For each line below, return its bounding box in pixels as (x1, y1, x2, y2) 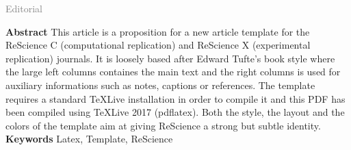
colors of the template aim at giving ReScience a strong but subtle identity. (5, 118, 321, 132)
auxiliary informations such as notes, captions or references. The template (5, 77, 315, 92)
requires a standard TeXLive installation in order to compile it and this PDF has (5, 91, 346, 105)
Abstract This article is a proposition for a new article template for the (5, 24, 310, 38)
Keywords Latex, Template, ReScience (5, 132, 173, 146)
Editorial (5, 1, 42, 15)
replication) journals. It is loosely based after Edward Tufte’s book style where (5, 51, 335, 65)
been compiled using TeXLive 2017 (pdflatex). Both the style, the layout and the (5, 105, 345, 119)
